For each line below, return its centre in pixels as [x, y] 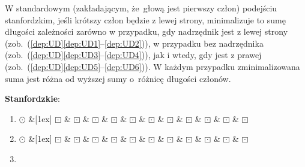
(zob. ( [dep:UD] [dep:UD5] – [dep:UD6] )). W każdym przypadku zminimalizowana [152, 66]
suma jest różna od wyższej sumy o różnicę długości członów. [118, 78]
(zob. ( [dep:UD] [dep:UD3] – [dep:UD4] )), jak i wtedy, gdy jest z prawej [133, 55]
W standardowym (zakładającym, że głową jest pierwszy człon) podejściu [141, 8]
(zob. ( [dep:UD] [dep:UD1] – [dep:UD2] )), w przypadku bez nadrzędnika [134, 43]
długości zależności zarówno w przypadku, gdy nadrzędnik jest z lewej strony [146, 31]
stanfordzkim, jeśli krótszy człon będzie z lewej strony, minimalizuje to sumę [145, 19]
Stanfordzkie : [32, 98]
